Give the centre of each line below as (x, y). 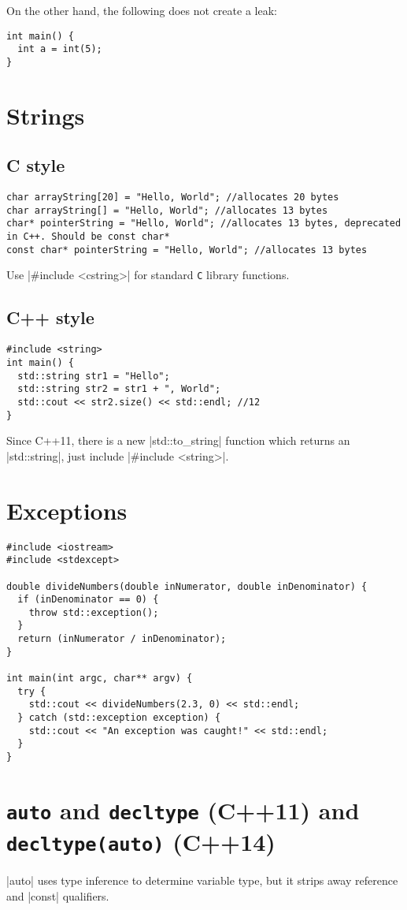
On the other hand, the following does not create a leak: (142, 10)
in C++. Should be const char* (88, 237)
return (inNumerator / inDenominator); (122, 639)
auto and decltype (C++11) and (183, 809)
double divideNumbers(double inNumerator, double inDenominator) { (187, 586)
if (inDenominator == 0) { (88, 600)
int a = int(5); (60, 49)
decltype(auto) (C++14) (141, 842)
